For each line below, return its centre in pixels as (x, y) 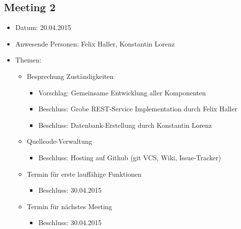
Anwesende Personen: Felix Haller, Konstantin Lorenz (95, 43)
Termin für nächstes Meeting (69, 206)
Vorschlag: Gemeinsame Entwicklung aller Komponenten (122, 92)
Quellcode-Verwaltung (60, 141)
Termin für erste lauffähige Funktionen (84, 174)
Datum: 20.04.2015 (43, 27)
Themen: (28, 60)
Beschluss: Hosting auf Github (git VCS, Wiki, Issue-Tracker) (130, 157)
